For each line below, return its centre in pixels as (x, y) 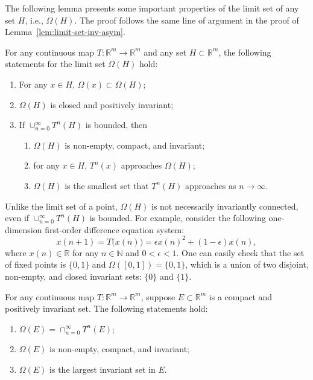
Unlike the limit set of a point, (61, 206)
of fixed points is (36, 264)
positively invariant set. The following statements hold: (106, 308)
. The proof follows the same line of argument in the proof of (187, 20)
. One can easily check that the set (240, 252)
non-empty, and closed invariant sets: (73, 276)
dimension (24, 229)
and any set (165, 52)
